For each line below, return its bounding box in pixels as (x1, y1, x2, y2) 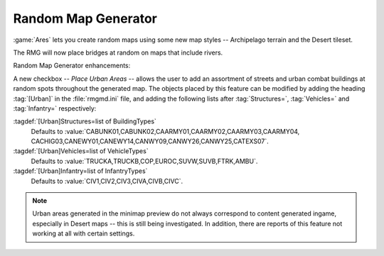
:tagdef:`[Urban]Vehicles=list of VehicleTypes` (13, 147, 149, 155)
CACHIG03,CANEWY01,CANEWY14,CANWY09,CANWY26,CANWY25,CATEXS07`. (31, 137, 270, 145)
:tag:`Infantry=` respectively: (13, 104, 97, 113)
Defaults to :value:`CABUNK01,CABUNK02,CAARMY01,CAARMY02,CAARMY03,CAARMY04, (31, 127, 300, 135)
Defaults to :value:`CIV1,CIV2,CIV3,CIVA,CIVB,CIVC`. (31, 177, 183, 185)
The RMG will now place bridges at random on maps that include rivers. (13, 48, 223, 57)
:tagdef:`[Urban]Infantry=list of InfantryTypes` (13, 167, 148, 175)
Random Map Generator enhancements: (13, 61, 131, 70)
